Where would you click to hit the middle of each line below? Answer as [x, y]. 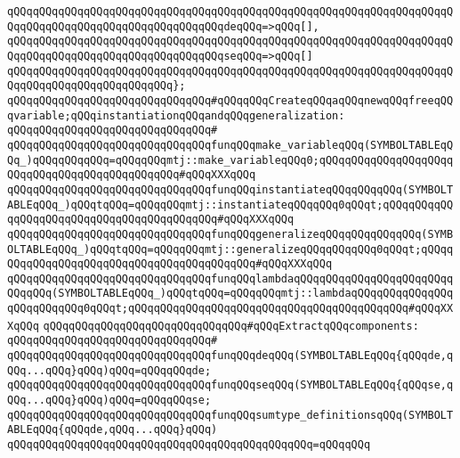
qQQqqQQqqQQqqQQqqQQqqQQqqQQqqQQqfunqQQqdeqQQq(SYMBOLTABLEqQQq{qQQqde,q [230, 356]
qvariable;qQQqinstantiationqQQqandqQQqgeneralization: [176, 115]
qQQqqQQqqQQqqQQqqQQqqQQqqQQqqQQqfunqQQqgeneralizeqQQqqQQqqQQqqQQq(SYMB [230, 234]
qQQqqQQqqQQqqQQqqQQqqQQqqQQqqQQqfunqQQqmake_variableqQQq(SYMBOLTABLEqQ [230, 145]
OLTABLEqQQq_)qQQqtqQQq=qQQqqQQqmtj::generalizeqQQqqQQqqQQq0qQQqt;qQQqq [230, 249]
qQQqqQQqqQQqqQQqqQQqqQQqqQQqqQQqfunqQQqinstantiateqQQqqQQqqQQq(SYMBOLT [230, 189]
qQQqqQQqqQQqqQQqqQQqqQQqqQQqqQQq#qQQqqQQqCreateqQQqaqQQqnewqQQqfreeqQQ [230, 100]
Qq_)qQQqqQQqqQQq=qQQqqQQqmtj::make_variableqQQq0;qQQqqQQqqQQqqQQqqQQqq [230, 160]
